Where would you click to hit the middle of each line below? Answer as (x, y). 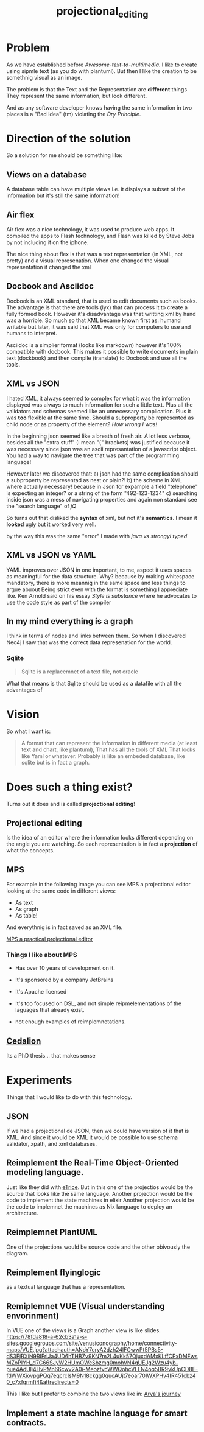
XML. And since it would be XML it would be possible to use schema (92, 1137)
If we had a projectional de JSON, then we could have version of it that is (98, 1131)
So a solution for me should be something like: (65, 155)
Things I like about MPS (42, 955)
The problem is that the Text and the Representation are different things (97, 89)
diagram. (17, 1253)
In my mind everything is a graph (70, 621)
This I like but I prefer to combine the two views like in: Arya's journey (93, 1394)
